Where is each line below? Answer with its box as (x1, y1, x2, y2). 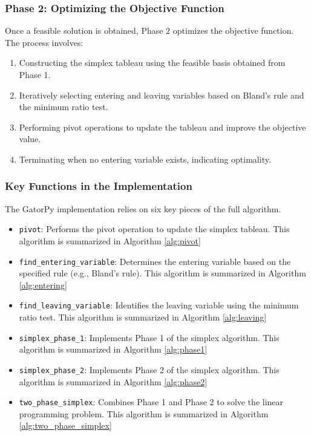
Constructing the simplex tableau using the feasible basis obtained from (19, 56, 286, 69)
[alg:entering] (19, 278, 67, 291)
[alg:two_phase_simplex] (19, 419, 112, 432)
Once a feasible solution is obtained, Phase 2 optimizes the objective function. (5, 24, 294, 37)
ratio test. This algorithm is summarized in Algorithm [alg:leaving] (19, 311, 267, 324)
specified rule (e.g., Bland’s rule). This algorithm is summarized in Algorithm (19, 267, 306, 279)
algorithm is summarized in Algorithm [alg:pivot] (19, 235, 201, 247)
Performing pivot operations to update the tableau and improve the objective (19, 120, 306, 133)
